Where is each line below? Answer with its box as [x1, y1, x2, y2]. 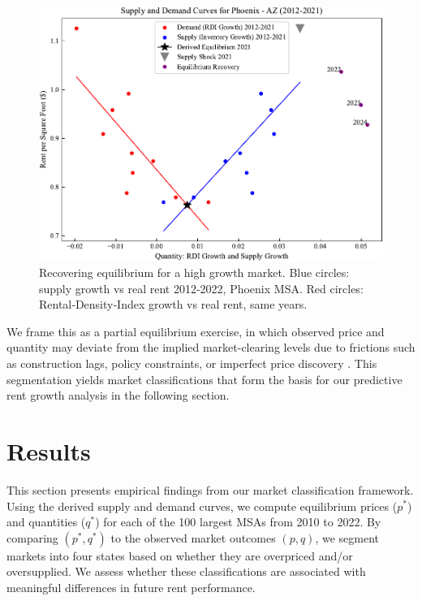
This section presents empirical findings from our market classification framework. [6, 481, 414, 498]
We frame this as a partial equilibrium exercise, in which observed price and [6, 322, 385, 339]
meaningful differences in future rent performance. [6, 578, 256, 595]
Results [6, 435, 91, 468]
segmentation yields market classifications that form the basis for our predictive [6, 370, 403, 387]
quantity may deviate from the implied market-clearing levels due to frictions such [6, 339, 416, 356]
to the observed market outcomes [110, 529, 276, 546]
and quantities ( [6, 513, 86, 530]
